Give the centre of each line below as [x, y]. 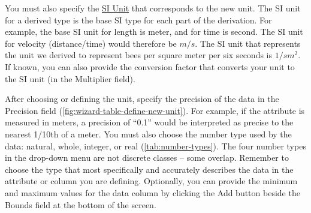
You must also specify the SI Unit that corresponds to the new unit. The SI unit [153, 8]
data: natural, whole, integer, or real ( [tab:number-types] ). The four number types [155, 145]
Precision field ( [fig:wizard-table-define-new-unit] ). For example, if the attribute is [155, 110]
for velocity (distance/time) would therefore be [91, 43]
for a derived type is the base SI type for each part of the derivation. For [138, 19]
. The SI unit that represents [248, 43]
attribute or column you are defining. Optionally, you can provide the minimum [151, 181]
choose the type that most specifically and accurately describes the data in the [149, 169]
